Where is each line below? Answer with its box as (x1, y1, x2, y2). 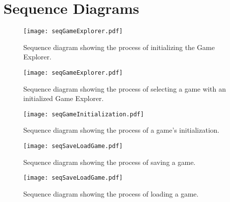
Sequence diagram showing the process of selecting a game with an (23, 83, 226, 94)
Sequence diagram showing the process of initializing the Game (23, 42, 215, 52)
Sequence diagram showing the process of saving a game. (23, 156, 196, 167)
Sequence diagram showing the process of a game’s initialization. (23, 125, 220, 135)
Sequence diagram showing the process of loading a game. (23, 188, 199, 199)
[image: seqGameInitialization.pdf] (23, 110, 144, 118)
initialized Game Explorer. (23, 93, 104, 103)
